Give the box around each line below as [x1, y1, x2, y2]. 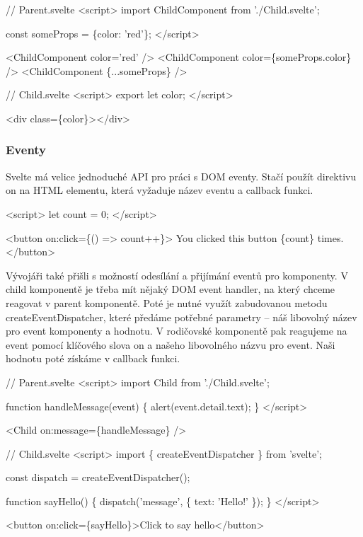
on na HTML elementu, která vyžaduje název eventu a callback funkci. [6, 183, 313, 197]
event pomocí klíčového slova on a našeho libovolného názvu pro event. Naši [6, 337, 335, 352]
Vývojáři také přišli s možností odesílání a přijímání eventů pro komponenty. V [6, 267, 348, 282]
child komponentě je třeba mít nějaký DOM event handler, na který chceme [6, 282, 335, 296]
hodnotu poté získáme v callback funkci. [6, 351, 180, 366]
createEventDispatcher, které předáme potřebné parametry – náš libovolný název [6, 309, 357, 324]
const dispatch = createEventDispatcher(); [6, 470, 190, 485]
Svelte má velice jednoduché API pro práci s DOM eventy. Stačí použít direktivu [6, 168, 357, 183]
